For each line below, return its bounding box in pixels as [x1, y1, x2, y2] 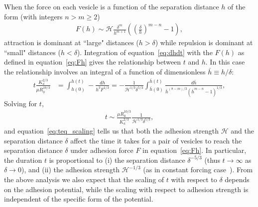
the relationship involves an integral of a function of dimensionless [4, 67, 206, 76]
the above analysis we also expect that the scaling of [4, 174, 164, 184]
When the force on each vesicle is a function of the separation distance [4, 1, 219, 11]
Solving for [4, 98, 37, 108]
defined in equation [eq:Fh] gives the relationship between [4, 57, 181, 67]
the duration [4, 154, 42, 165]
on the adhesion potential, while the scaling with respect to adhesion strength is [4, 184, 249, 194]
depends [225, 174, 250, 184]
